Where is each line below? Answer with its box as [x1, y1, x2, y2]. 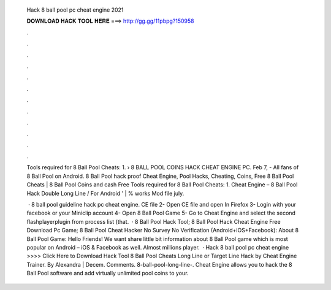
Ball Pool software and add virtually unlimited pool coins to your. [26, 270, 189, 277]
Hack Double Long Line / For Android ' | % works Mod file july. [26, 189, 185, 197]
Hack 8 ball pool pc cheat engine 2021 [26, 6, 124, 13]
